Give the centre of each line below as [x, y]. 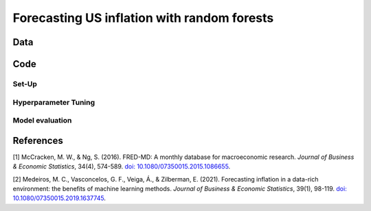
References [38, 140]
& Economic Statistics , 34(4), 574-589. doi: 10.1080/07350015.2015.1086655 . [122, 166]
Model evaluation [42, 121]
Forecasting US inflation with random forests [143, 18]
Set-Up [25, 84]
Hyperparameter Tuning [54, 102]
